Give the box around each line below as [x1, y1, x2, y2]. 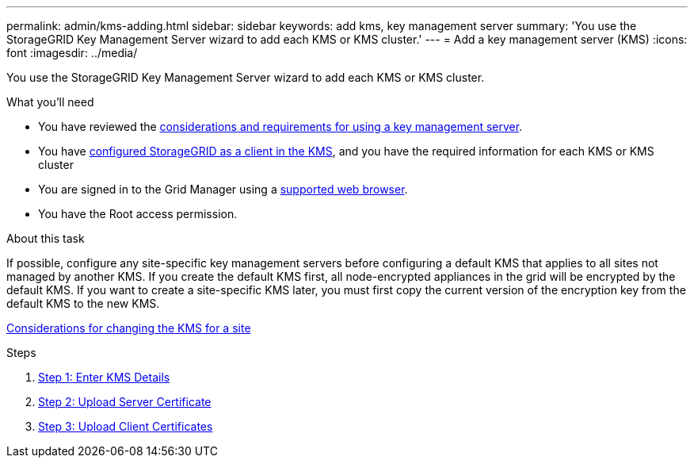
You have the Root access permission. [38, 207, 238, 220]
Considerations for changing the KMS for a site [6, 321, 251, 335]
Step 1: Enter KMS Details [38, 370, 170, 384]
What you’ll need [6, 95, 94, 109]
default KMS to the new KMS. [6, 297, 160, 310]
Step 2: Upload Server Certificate [38, 395, 212, 408]
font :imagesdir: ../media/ [6, 46, 138, 59]
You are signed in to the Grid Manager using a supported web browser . [38, 182, 408, 196]
